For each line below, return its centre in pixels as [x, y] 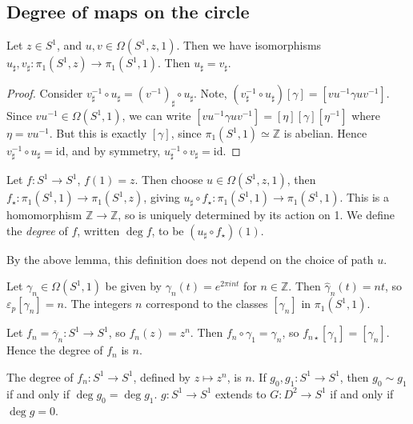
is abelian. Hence [325, 133]
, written [98, 230]
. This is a [365, 197]
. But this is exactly [98, 133]
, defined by [162, 376]
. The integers [98, 304]
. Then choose [169, 180]
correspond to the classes [207, 304]
